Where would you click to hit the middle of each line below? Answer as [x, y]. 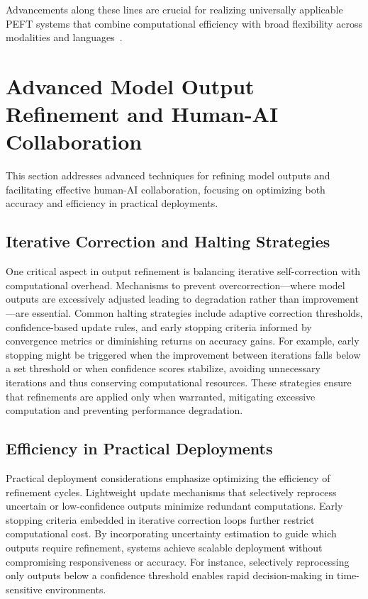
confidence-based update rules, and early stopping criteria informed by [159, 326]
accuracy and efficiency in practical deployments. [112, 203]
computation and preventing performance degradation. [124, 410]
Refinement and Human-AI [142, 114]
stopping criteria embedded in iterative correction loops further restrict [160, 519]
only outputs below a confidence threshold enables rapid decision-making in [170, 575]
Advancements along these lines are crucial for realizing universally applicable [174, 9]
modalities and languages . [64, 37]
